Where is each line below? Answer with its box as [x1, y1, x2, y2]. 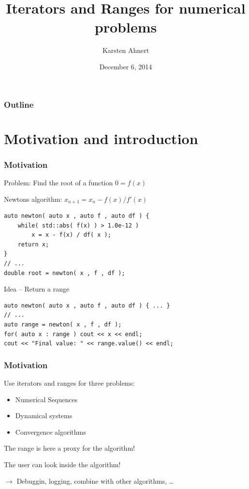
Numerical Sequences [15, 394, 78, 404]
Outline [4, 98, 34, 110]
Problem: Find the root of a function [4, 178, 113, 188]
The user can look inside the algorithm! [4, 459, 121, 469]
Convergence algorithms [15, 426, 86, 437]
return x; [17, 241, 49, 248]
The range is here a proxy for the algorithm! [4, 443, 135, 453]
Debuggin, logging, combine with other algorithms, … [16, 475, 174, 486]
